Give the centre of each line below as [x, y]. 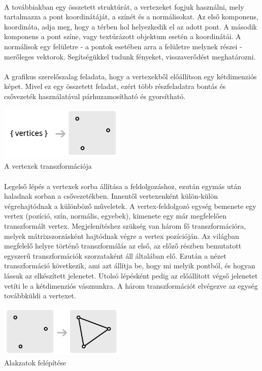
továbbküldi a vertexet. [40, 296]
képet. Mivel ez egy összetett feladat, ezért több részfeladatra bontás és [115, 86]
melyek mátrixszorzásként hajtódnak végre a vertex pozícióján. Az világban [122, 236]
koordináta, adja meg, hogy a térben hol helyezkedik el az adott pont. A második [130, 26]
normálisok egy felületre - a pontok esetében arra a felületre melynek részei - [123, 46]
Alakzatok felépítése [35, 362]
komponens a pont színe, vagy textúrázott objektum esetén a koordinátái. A [123, 36]
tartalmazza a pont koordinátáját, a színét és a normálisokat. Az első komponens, [131, 17]
